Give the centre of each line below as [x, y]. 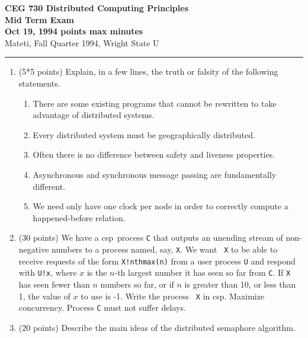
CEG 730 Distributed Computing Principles [97, 8]
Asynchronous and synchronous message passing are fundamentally [155, 174]
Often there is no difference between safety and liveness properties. [154, 154]
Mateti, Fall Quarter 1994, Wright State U [82, 42]
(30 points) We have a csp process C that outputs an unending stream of [151, 237]
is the [97, 272]
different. [49, 186]
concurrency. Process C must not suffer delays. [102, 307]
